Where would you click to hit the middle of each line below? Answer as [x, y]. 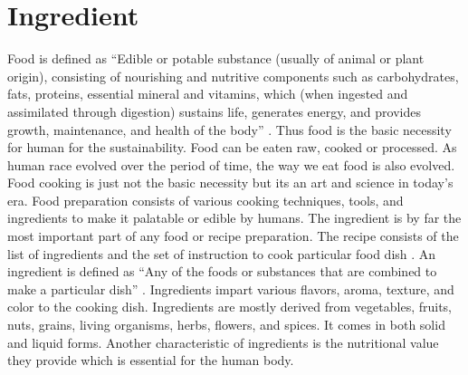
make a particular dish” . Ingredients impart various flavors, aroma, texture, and [231, 288]
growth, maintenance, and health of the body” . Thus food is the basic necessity [229, 129]
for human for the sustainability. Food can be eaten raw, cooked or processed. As [232, 147]
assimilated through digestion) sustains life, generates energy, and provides [214, 111]
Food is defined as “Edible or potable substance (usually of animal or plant [216, 58]
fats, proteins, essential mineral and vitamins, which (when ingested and [208, 94]
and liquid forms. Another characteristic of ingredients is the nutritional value [223, 342]
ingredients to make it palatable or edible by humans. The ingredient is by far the [234, 218]
